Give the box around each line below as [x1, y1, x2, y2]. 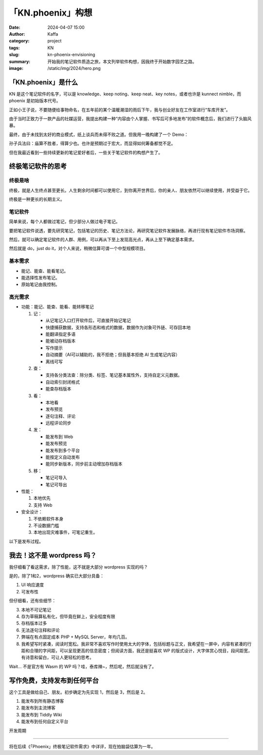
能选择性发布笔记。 [21, 274, 60, 280]
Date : [9, 24, 20, 30]
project [47, 38, 62, 44]
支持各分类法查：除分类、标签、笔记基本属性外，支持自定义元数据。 [45, 372, 182, 378]
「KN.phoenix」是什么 [9, 78, 78, 86]
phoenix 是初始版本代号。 [9, 98, 61, 104]
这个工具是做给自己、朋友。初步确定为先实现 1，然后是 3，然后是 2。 [9, 689, 148, 695]
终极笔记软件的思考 [9, 162, 67, 170]
